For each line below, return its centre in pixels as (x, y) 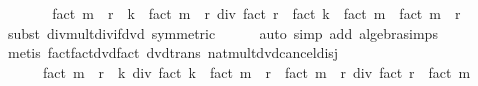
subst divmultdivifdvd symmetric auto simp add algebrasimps (222, 32)
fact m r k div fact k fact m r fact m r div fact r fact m (256, 71)
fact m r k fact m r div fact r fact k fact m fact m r (256, 13)
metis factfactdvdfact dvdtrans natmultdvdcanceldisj (173, 52)
